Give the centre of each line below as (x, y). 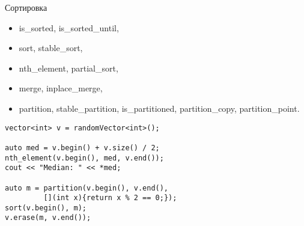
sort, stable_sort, (51, 48)
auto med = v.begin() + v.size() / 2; (82, 148)
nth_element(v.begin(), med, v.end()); (84, 158)
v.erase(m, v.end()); (48, 218)
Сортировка (26, 7)
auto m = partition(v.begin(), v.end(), (87, 188)
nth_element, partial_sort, (68, 68)
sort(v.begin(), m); (46, 208)
